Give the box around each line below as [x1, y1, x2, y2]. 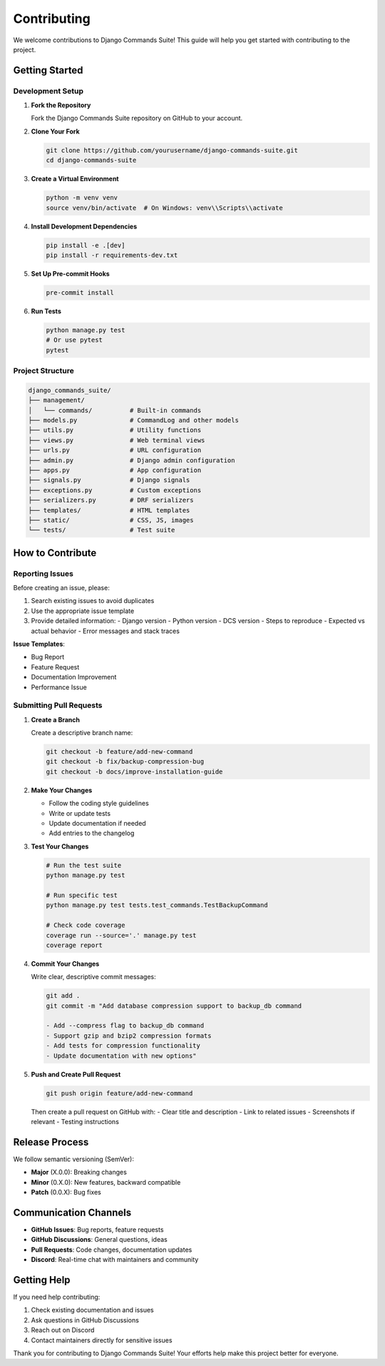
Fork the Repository [31, 101, 91, 110]
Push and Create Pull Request [31, 1070, 121, 1078]
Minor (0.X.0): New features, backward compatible [31, 1178, 181, 1186]
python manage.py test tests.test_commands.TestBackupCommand [46, 901, 268, 909]
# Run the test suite [46, 861, 122, 869]
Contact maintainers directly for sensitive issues [31, 1335, 173, 1345]
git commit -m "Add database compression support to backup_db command [46, 1001, 302, 1010]
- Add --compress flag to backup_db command [46, 1021, 205, 1030]
